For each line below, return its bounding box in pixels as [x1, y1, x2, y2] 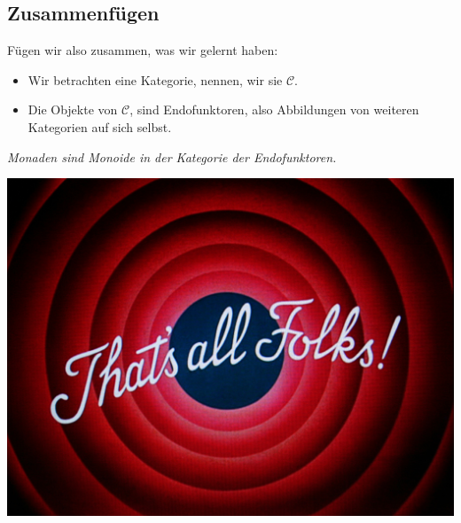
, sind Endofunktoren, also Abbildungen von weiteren [129, 100, 419, 119]
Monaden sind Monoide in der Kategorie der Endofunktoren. [7, 147, 337, 166]
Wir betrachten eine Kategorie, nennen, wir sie [27, 70, 283, 89]
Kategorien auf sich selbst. [27, 117, 172, 136]
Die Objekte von [27, 100, 118, 119]
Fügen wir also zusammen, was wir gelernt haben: [7, 41, 278, 59]
